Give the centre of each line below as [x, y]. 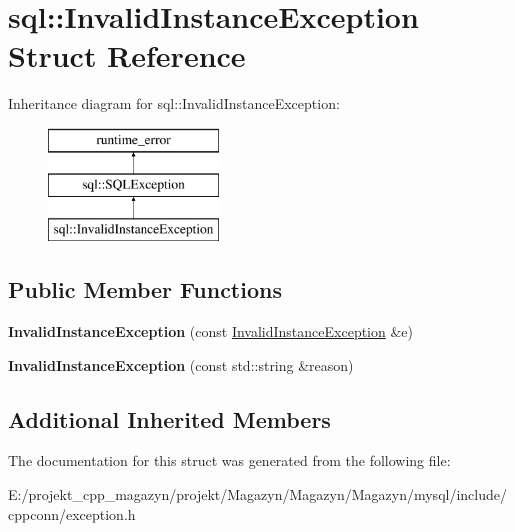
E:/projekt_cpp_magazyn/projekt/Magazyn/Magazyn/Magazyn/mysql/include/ [257, 494]
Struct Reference [127, 55]
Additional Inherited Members [169, 418]
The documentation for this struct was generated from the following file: [229, 460]
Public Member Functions [145, 289]
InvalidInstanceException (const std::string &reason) [181, 364]
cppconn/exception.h [72, 513]
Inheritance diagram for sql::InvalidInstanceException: [174, 103]
